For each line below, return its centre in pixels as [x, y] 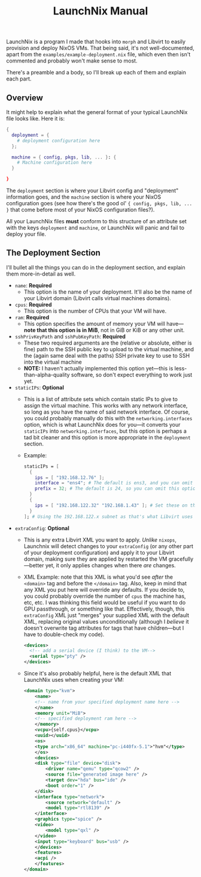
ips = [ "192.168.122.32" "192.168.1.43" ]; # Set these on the [117, 505]
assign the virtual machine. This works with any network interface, [106, 405]
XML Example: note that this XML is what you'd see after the [98, 577]
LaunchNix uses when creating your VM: [74, 680]
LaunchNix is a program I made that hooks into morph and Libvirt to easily [96, 42]
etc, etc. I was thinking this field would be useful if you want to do [105, 602]
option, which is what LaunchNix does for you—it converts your [102, 424]
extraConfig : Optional [42, 528]
